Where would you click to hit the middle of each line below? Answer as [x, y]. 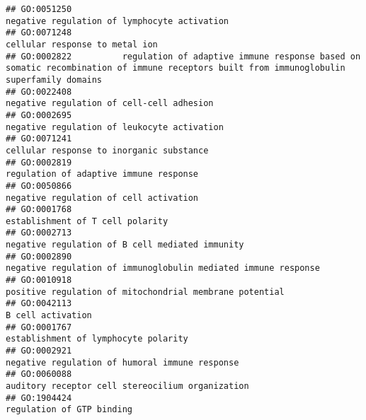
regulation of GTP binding [69, 410]
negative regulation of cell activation [102, 198]
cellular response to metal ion [82, 44]
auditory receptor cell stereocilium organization [127, 386]
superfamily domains [54, 80]
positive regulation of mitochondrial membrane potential [145, 292]
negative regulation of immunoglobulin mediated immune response [163, 268]
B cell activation [49, 316]
